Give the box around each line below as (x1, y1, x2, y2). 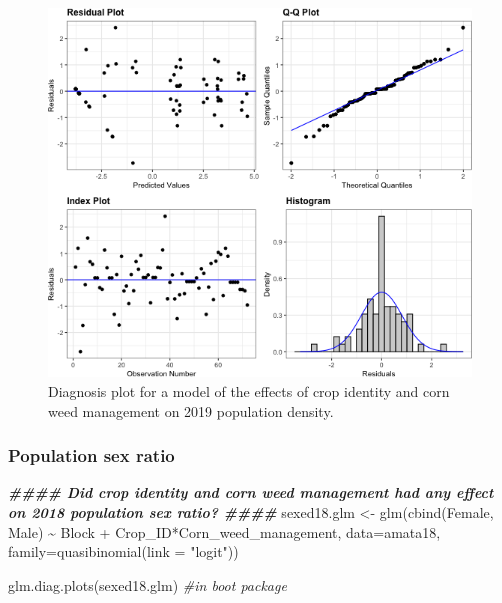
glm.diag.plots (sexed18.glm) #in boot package (8, 574, 287, 595)
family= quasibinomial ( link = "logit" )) (8, 541, 239, 562)
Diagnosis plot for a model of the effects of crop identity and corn (48, 380, 450, 401)
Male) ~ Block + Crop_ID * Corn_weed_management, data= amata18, (8, 521, 441, 542)
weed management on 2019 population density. (48, 400, 334, 421)
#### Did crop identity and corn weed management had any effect (8, 482, 494, 503)
